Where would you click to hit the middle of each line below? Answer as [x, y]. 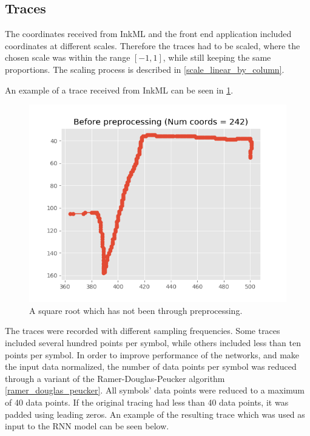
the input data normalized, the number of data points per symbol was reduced [151, 366]
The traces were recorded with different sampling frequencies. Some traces [143, 331]
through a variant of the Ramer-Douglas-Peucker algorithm [115, 378]
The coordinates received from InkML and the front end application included [148, 34]
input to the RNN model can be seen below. [87, 426]
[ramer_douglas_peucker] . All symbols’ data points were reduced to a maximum [155, 390]
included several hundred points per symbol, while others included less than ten [153, 343]
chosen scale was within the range [68, 57]
